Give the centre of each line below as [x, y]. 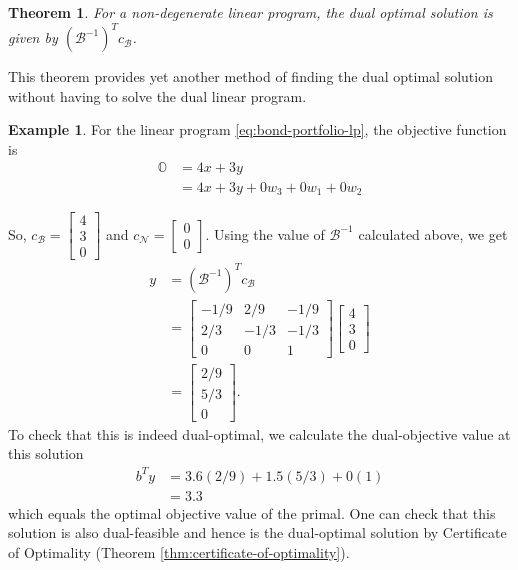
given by [33, 37]
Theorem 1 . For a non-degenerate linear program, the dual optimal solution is [250, 12]
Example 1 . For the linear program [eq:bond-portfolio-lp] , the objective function [257, 129]
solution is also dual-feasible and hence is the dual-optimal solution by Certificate [257, 532]
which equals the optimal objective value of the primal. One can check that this [252, 512]
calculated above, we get [433, 233]
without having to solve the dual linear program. [157, 95]
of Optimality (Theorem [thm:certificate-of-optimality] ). [179, 551]
